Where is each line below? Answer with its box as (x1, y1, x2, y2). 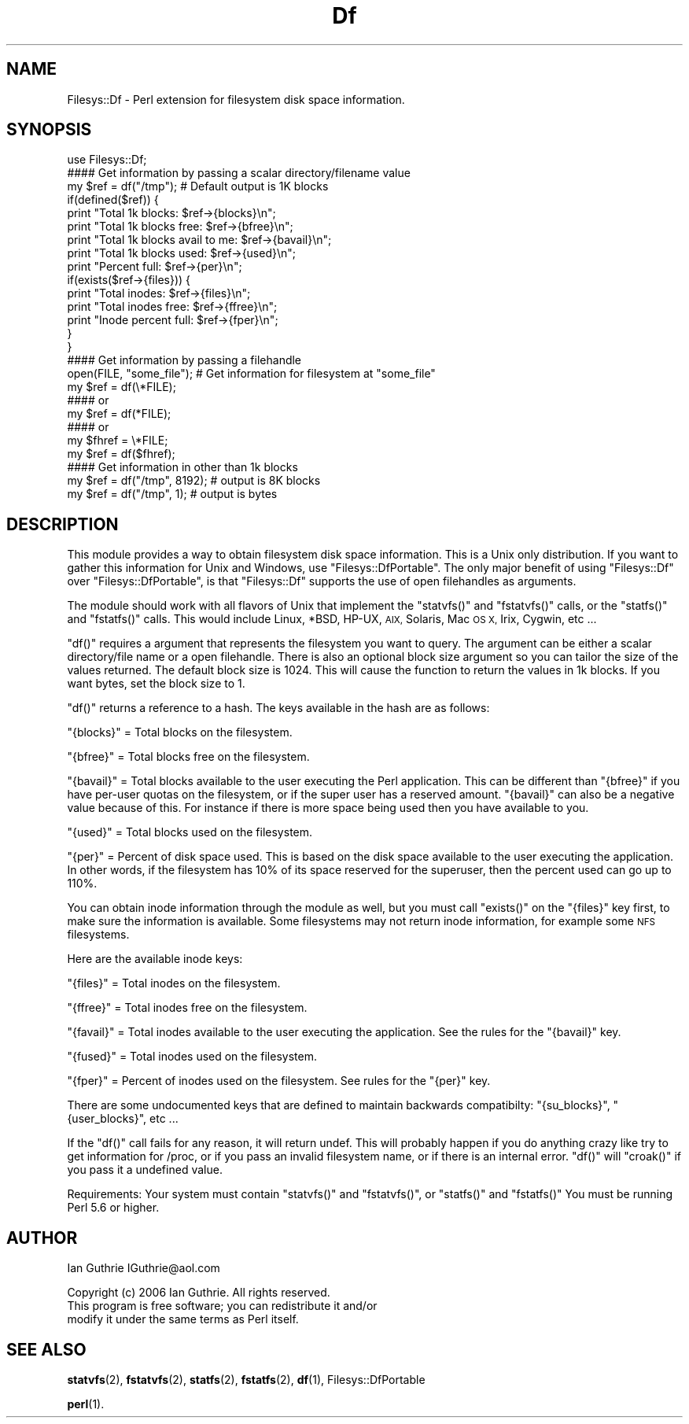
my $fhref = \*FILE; (67, 433, 168, 448)
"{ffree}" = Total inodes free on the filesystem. (67, 1001, 308, 1015)
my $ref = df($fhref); (67, 447, 175, 461)
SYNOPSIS (6, 120, 92, 140)
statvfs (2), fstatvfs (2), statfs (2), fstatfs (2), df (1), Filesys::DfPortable (67, 1372, 426, 1386)
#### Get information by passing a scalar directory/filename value (67, 166, 411, 180)
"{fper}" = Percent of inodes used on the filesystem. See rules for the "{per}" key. (67, 1074, 491, 1088)
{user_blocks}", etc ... (67, 1112, 179, 1126)
